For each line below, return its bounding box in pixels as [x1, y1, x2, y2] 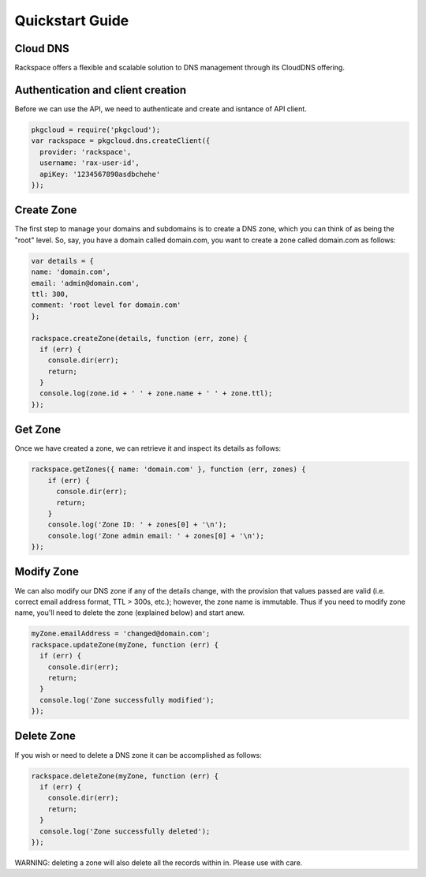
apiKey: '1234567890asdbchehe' [39, 170, 161, 178]
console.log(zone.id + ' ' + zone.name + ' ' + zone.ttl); [39, 389, 273, 398]
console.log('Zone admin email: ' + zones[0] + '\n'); [47, 531, 264, 540]
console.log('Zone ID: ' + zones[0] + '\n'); [47, 520, 227, 529]
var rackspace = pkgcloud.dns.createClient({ [31, 137, 211, 145]
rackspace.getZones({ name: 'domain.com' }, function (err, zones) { [31, 465, 306, 474]
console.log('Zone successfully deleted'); [39, 826, 211, 836]
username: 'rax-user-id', [39, 159, 140, 167]
